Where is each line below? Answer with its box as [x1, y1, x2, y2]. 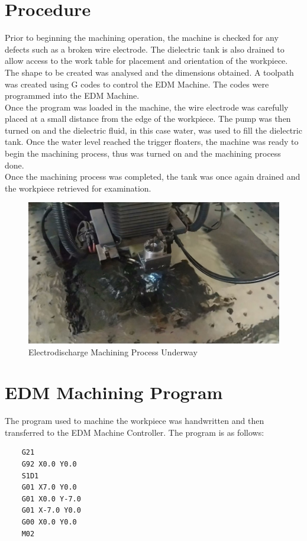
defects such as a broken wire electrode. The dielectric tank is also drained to [5, 43, 285, 55]
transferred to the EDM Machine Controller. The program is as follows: [5, 426, 264, 438]
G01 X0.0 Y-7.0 [21, 494, 81, 503]
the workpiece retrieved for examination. [5, 182, 151, 194]
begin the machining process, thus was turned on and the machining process [5, 147, 281, 160]
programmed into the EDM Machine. [5, 89, 140, 102]
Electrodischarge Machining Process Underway [28, 345, 198, 358]
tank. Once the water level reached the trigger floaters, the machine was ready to [5, 135, 299, 148]
